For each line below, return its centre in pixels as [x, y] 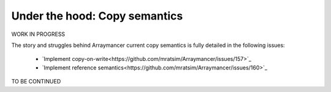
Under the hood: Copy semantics [97, 16]
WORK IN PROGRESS [38, 34]
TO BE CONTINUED [36, 82]
